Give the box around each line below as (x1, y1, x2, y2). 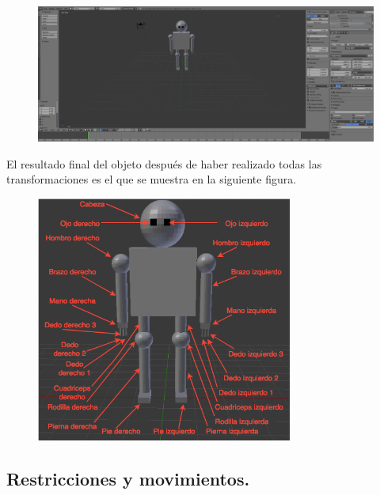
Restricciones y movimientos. (6, 466, 250, 490)
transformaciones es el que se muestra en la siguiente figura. (6, 171, 297, 187)
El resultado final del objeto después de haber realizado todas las (6, 155, 322, 172)
